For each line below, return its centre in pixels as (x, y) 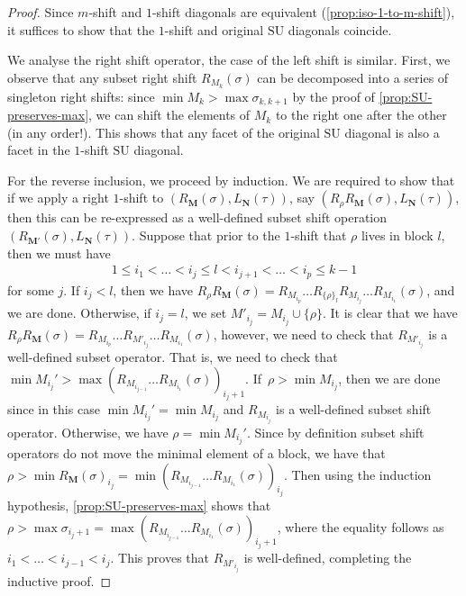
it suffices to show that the (81, 29)
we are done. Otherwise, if (79, 313)
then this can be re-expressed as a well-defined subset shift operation (197, 217)
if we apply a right (58, 198)
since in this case (54, 409)
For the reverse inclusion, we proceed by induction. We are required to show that (231, 180)
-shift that (319, 235)
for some (31, 289)
